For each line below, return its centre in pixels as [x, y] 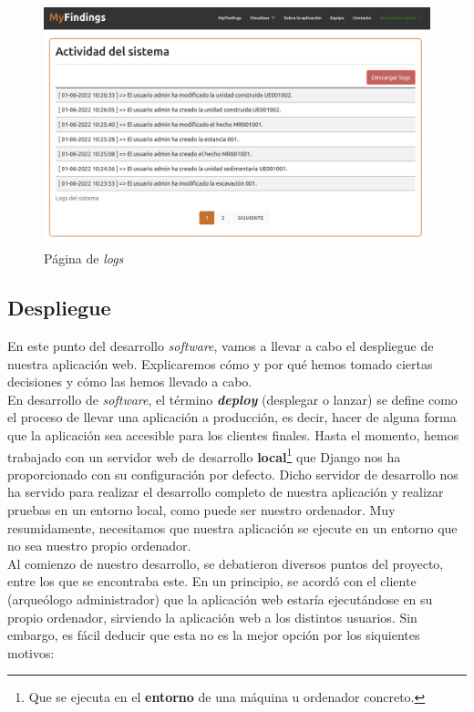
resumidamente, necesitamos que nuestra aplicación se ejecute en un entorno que [232, 527]
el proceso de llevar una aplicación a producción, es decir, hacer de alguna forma [232, 417]
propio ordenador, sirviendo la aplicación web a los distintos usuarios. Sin [212, 617]
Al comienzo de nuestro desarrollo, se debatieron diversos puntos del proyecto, [226, 563]
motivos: [31, 652]
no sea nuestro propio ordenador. [99, 546]
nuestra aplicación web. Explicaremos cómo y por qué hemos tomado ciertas [220, 363]
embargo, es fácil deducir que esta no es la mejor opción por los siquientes [214, 635]
